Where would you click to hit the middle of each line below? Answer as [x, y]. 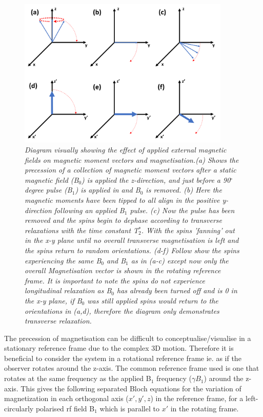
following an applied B [89, 210]
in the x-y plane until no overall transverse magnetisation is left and [132, 240]
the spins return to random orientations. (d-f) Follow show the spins [132, 250]
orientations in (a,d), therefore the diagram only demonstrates [122, 310]
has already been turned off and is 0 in [177, 290]
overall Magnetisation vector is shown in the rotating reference [123, 270]
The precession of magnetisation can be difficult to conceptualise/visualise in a [128, 338]
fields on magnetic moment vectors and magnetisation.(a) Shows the [132, 159]
